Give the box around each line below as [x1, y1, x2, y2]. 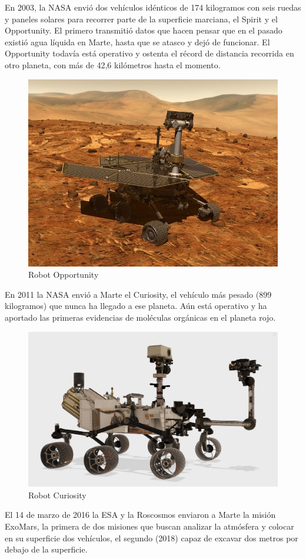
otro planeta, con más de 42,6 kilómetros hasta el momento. [5, 58, 221, 71]
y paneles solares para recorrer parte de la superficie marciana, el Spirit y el [5, 12, 278, 25]
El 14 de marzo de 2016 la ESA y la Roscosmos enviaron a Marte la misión [5, 508, 276, 521]
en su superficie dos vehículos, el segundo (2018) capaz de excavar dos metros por [5, 531, 298, 544]
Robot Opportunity [28, 268, 99, 281]
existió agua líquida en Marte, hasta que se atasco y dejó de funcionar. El [5, 35, 270, 48]
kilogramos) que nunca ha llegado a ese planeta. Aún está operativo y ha [5, 300, 267, 312]
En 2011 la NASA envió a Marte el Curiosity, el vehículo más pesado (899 [5, 288, 272, 300]
